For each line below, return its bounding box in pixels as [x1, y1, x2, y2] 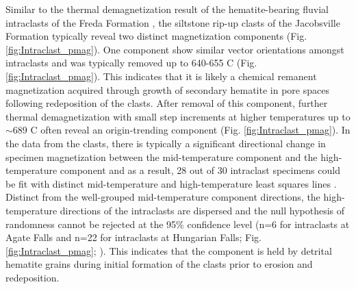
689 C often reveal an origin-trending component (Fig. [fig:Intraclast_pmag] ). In [12, 123, 351, 137]
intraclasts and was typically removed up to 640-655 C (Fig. [5, 55, 257, 70]
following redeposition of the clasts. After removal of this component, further [5, 96, 328, 110]
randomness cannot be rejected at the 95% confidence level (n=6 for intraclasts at [5, 216, 350, 231]
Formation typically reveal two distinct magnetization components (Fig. [5, 29, 307, 43]
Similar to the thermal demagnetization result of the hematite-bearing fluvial [5, 2, 329, 16]
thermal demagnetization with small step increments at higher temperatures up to [5, 109, 351, 123]
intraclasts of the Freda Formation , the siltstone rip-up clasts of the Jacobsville [5, 15, 340, 29]
